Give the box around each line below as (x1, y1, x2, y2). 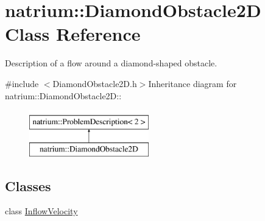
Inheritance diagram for (148, 77, 237, 89)
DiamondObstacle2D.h (52, 77, 137, 89)
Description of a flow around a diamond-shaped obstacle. (5, 57, 217, 69)
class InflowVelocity (5, 205, 78, 217)
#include (5, 77, 39, 89)
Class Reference (5, 21, 141, 46)
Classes (5, 176, 51, 195)
